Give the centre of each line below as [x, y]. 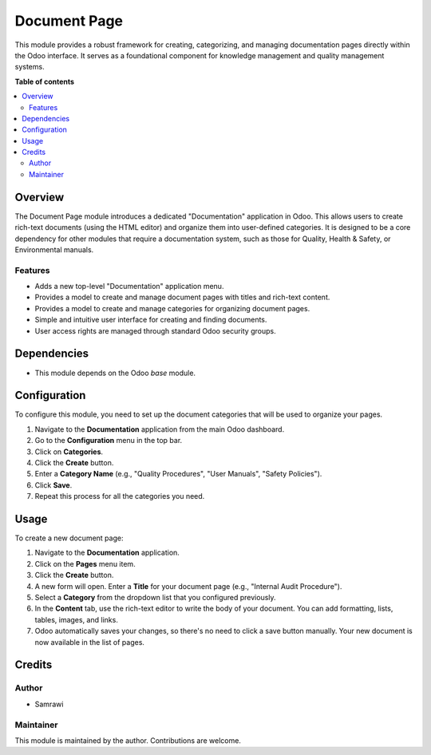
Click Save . [53, 485]
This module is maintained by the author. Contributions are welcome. [128, 740]
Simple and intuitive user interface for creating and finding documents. [151, 320]
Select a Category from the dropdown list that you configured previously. [155, 598]
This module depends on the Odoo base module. [115, 373]
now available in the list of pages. [90, 642]
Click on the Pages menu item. [85, 563]
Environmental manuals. [54, 249]
